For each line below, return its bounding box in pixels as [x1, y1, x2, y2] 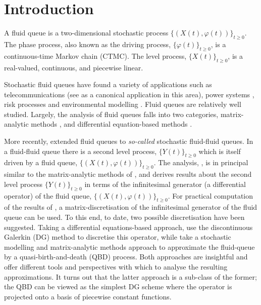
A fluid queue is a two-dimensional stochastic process [4, 27, 169, 38]
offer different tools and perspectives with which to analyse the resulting [4, 261, 228, 272]
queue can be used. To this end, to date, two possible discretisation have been [4, 212, 245, 222]
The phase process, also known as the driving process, [4, 39, 171, 49]
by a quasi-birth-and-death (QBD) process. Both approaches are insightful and [4, 251, 248, 262]
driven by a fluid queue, [4, 157, 78, 168]
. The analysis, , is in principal [153, 157, 248, 168]
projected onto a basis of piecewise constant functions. [4, 291, 172, 301]
